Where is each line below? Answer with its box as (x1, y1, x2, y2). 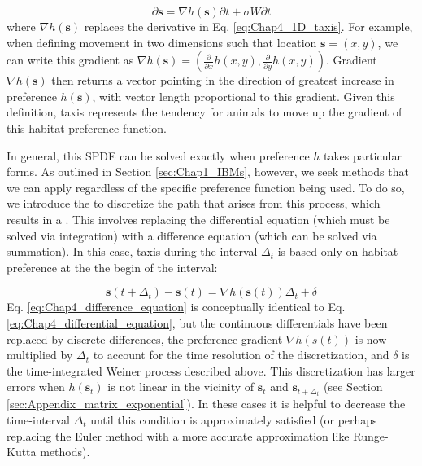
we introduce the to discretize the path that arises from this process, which (7, 195, 381, 212)
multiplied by (7, 346, 73, 363)
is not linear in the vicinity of (107, 378, 255, 395)
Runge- (353, 427, 389, 444)
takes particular (324, 147, 402, 164)
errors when (7, 378, 65, 395)
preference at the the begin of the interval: (7, 258, 218, 275)
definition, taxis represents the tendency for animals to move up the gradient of (7, 103, 402, 121)
